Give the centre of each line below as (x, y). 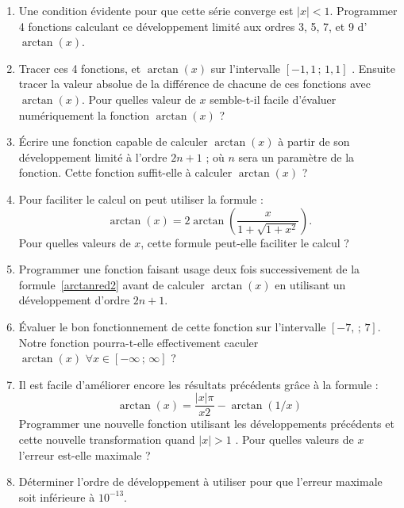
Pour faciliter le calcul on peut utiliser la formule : (141, 199)
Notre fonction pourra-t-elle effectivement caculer (139, 342)
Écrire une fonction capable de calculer (113, 141)
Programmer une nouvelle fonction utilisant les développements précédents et (206, 424)
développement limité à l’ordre (93, 157)
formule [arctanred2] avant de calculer (112, 284)
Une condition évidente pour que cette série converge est (156, 10)
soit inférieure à (57, 497)
